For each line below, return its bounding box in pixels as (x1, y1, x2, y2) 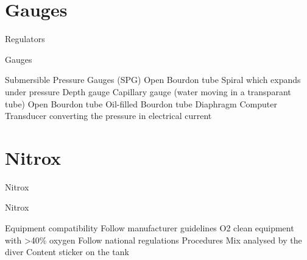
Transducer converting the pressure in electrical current (5, 109, 212, 122)
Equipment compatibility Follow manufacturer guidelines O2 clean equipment (5, 222, 294, 234)
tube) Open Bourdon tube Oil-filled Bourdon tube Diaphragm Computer (5, 97, 277, 110)
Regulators (5, 32, 45, 45)
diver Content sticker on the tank (5, 245, 129, 258)
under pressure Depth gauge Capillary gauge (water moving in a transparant (5, 85, 291, 98)
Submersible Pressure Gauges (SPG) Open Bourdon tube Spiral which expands (5, 73, 301, 86)
